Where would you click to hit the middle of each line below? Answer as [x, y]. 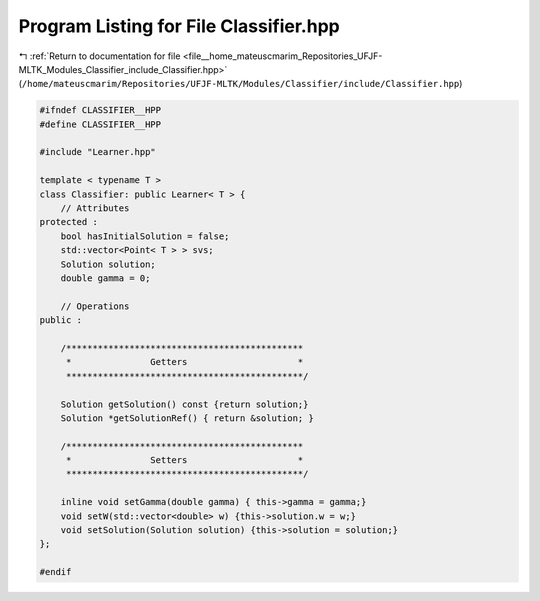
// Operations [95, 306]
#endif [55, 572]
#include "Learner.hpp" [98, 152]
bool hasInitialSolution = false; [145, 236]
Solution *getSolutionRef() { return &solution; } [187, 418]
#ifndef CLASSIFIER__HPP [100, 110]
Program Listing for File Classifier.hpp [179, 26]
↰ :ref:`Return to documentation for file [99, 56]
